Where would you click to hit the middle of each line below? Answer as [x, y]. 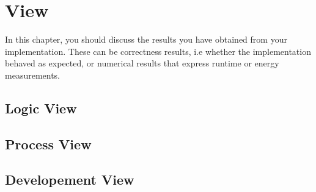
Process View [48, 144]
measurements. [33, 75]
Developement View [70, 180]
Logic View [41, 108]
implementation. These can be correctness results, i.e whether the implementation [158, 51]
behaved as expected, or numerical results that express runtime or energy [142, 63]
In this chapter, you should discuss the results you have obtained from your [146, 39]
